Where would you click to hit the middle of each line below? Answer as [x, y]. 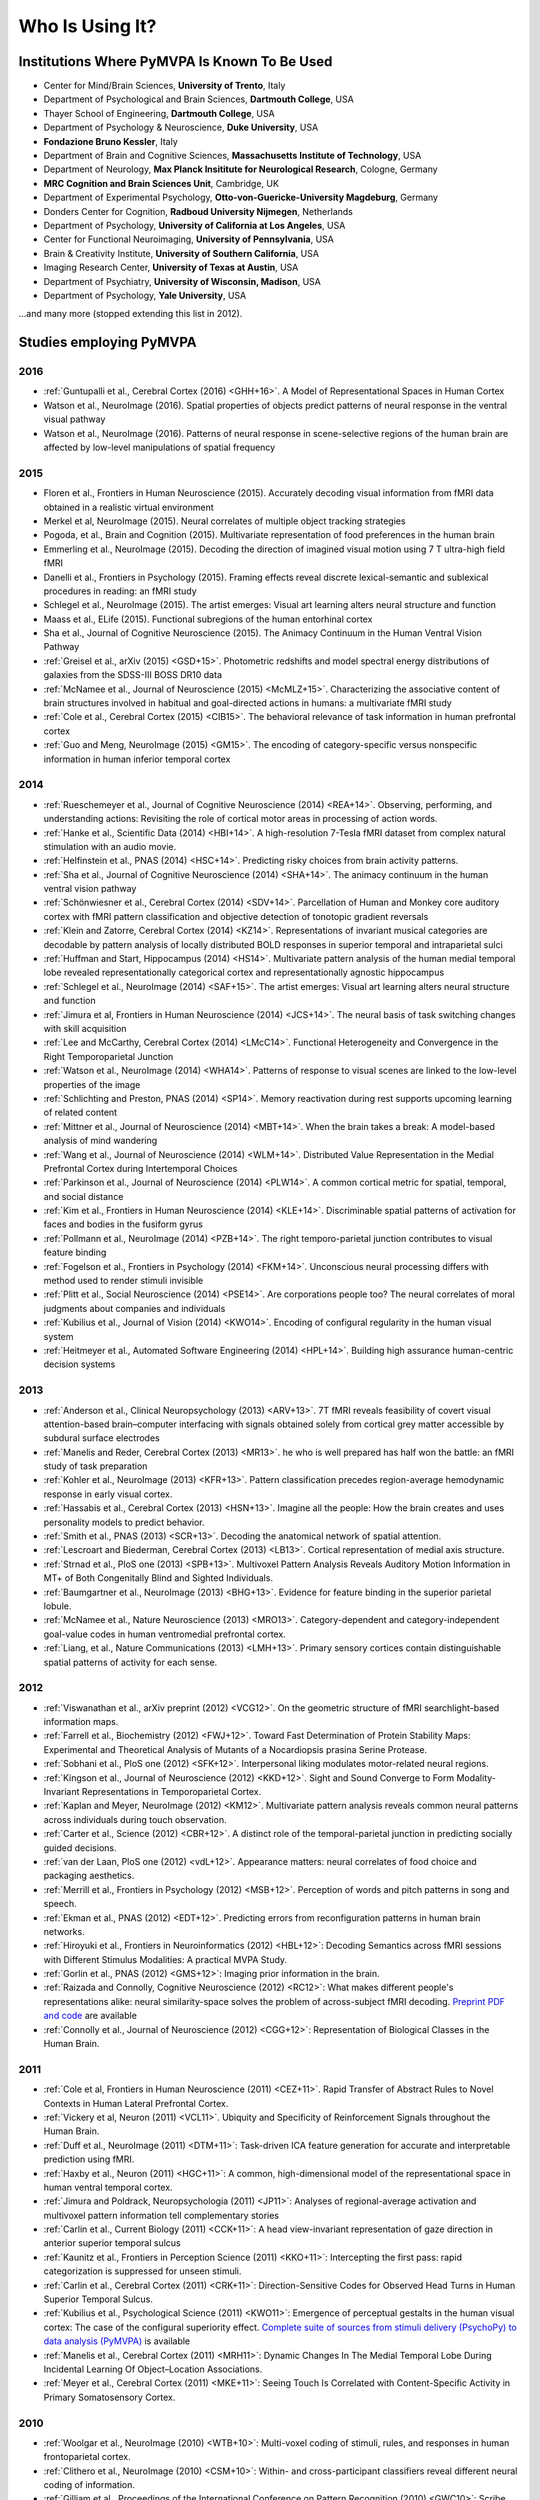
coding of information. [89, 2485]
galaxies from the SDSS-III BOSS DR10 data [132, 675]
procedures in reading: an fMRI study [120, 591]
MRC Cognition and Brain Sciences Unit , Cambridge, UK [161, 183]
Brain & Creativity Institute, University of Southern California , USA [181, 253]
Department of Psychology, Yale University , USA [145, 295]
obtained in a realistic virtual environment [128, 507]
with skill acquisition [85, 1028]
